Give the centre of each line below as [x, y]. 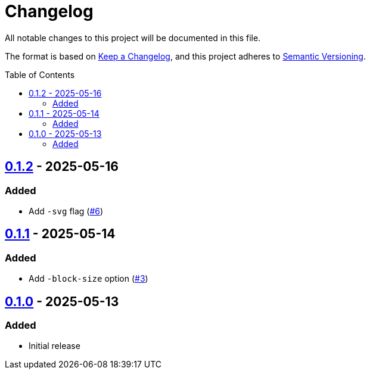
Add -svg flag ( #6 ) [66, 211]
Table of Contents [40, 74]
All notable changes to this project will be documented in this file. [133, 38]
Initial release [55, 346]
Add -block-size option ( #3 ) [88, 279]
